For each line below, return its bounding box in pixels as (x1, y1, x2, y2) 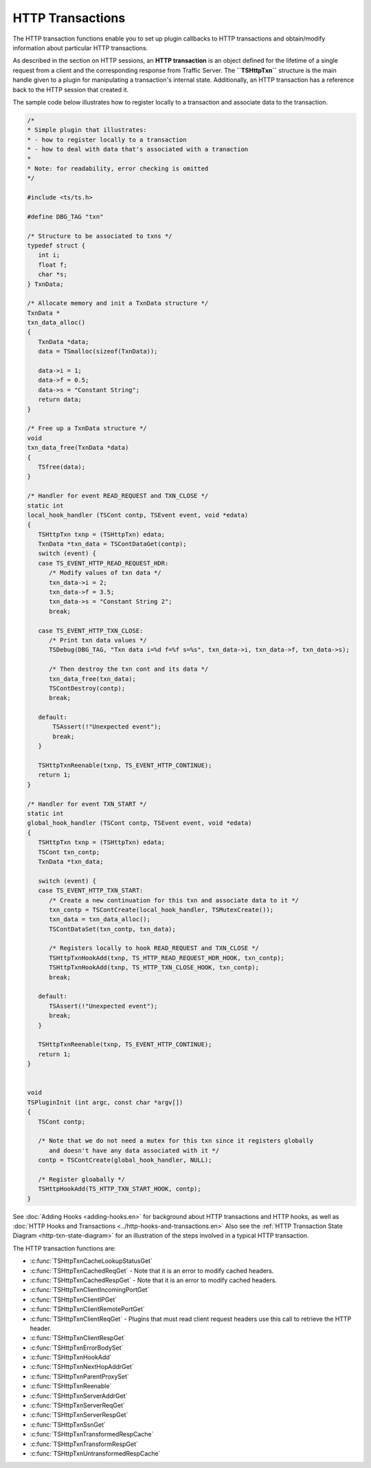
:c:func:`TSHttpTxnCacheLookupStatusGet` (30, 1257, 153, 1265)
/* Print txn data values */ (49, 636, 147, 644)
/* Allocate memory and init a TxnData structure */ (27, 299, 209, 307)
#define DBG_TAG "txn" (27, 213, 104, 220)
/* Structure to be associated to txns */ (27, 232, 172, 240)
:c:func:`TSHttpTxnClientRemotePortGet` (30, 1305, 145, 1313)
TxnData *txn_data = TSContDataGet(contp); (38, 540, 187, 548)
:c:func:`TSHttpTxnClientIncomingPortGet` (30, 1286, 150, 1294)
